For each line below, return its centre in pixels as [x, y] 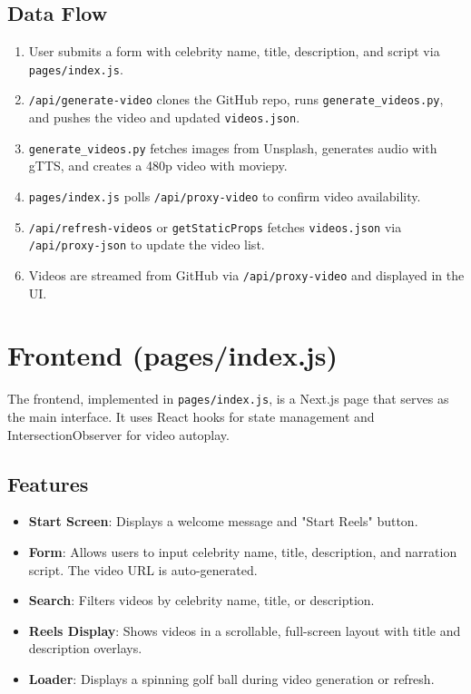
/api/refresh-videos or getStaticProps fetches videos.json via [215, 226]
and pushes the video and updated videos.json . [164, 117]
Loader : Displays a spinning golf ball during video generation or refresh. [231, 678]
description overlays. [85, 648]
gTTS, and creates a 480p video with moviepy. [158, 166]
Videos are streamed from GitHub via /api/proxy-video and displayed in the [246, 274]
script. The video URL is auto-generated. [143, 569]
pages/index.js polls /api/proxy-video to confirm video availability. [225, 196]
